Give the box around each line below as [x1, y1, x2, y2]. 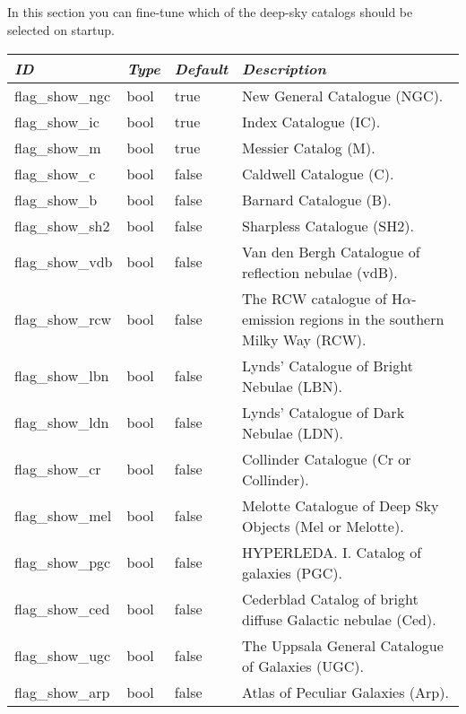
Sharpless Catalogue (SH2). [242, 214, 414, 236]
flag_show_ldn [14, 412, 109, 433]
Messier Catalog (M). [242, 136, 375, 158]
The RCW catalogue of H [242, 287, 402, 309]
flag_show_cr [14, 458, 101, 480]
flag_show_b [14, 188, 98, 210]
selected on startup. [7, 20, 115, 39]
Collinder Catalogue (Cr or [242, 448, 411, 469]
